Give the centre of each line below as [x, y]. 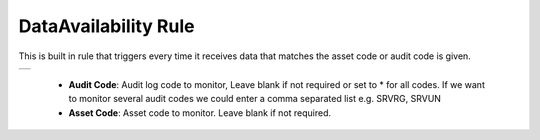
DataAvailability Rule [106, 26]
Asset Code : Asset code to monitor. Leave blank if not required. [200, 112]
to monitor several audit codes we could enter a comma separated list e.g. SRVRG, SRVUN [255, 99]
